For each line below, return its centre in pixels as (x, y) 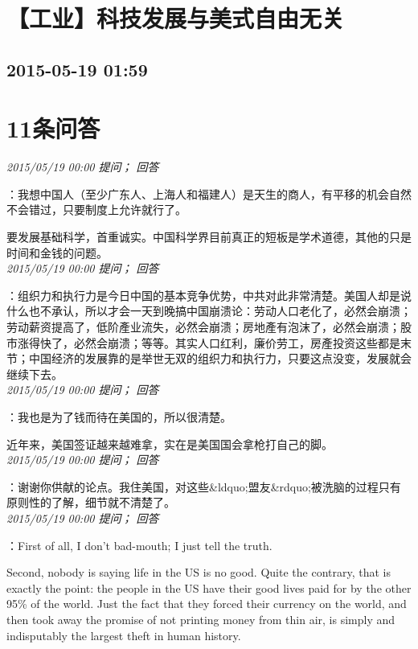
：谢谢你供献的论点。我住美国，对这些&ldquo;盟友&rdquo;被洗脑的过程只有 (204, 486)
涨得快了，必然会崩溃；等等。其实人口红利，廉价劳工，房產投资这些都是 (209, 342)
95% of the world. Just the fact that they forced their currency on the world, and (207, 604)
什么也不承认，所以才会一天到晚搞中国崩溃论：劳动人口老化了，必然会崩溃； (209, 311)
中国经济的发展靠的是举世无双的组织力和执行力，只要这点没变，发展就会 (220, 358)
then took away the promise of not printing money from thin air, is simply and (201, 619)
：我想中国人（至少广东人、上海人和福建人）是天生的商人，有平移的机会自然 (209, 193)
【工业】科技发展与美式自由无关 (176, 18)
